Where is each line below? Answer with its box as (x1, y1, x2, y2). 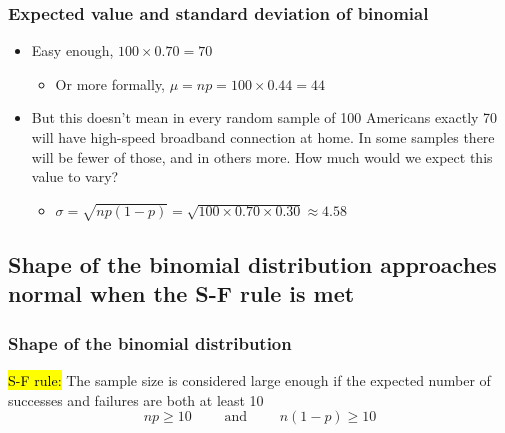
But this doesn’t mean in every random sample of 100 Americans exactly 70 (31, 107, 498, 128)
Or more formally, (55, 73, 166, 94)
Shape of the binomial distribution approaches (8, 248, 497, 279)
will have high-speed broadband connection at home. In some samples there (31, 127, 495, 147)
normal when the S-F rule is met (8, 278, 355, 309)
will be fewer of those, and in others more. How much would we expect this (31, 146, 493, 167)
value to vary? (31, 166, 119, 187)
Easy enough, (31, 40, 114, 61)
